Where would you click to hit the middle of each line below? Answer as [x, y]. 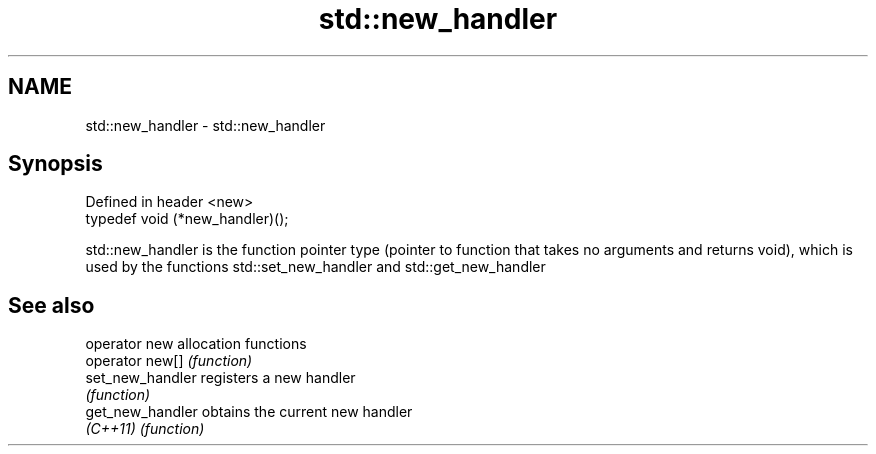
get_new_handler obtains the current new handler [249, 412]
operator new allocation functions [196, 344]
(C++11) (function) [145, 429]
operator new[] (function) [169, 361]
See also [51, 305]
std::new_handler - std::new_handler [205, 125]
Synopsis [55, 164]
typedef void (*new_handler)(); [187, 219]
